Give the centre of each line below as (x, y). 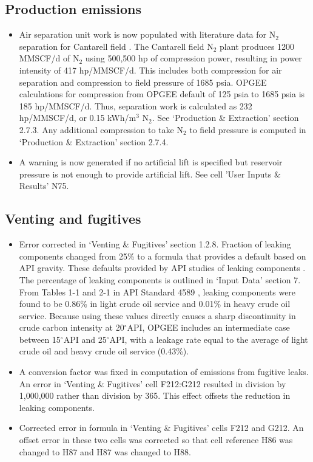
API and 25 (85, 339)
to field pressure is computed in (248, 129)
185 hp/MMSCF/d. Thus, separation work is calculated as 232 (136, 105)
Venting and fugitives (73, 219)
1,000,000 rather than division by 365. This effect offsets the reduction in (155, 395)
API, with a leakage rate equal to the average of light (209, 339)
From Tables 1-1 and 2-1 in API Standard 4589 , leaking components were (157, 291)
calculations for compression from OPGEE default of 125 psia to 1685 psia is (162, 94)
